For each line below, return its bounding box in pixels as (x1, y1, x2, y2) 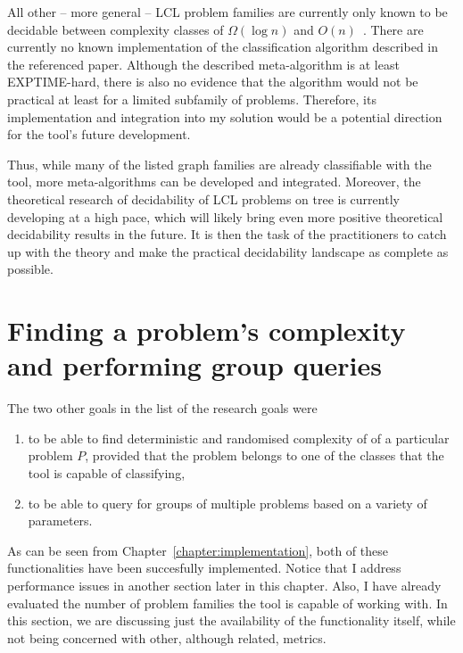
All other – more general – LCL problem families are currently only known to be (7, 3, 448, 21)
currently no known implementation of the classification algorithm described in (7, 37, 439, 56)
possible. (7, 260, 54, 278)
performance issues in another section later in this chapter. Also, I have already (7, 575, 442, 594)
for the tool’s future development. (7, 125, 191, 144)
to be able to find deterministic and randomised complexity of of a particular (28, 428, 450, 447)
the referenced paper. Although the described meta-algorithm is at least (7, 54, 400, 73)
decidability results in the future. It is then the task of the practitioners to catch (7, 225, 447, 244)
